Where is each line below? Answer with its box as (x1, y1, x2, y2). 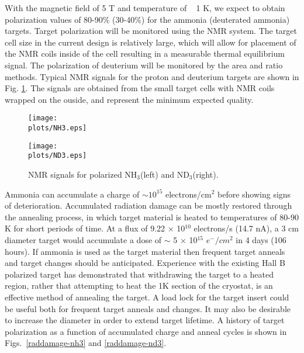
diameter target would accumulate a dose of (5, 233, 162, 245)
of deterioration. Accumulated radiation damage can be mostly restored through (5, 199, 292, 212)
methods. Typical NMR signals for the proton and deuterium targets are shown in (5, 70, 299, 82)
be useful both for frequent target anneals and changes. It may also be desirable (5, 302, 291, 314)
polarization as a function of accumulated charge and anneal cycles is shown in (5, 325, 287, 337)
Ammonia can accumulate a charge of (5, 188, 140, 200)
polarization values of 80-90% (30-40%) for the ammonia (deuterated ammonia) (5, 13, 290, 25)
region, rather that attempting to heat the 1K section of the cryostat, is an (5, 279, 273, 292)
